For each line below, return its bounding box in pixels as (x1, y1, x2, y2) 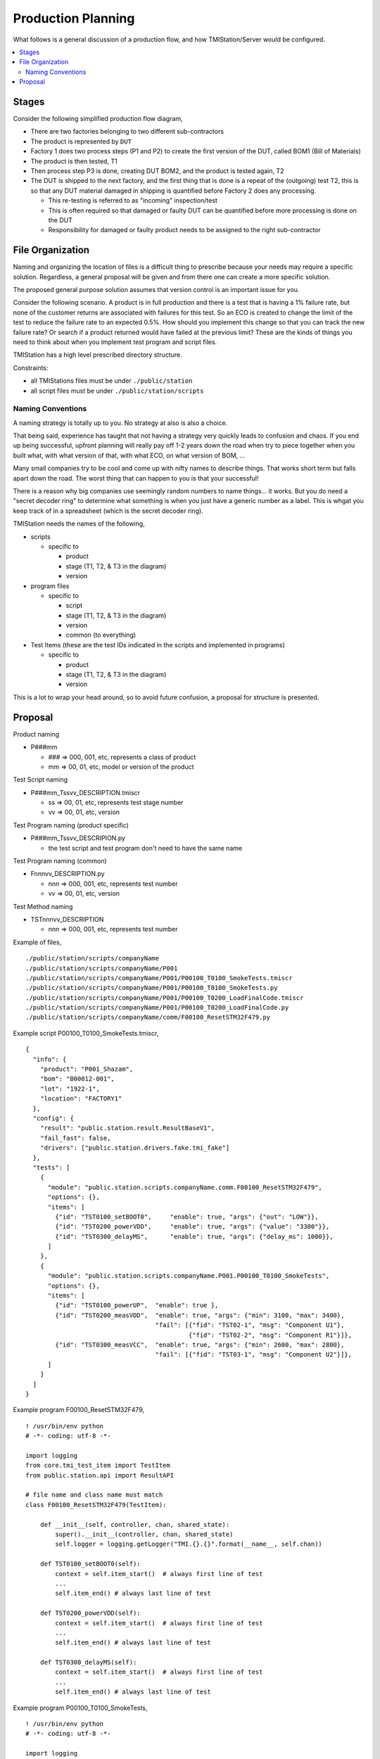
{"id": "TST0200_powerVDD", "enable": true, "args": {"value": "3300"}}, (55, 1223, 330, 1231)
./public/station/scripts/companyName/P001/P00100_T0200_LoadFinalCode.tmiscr (25, 993, 304, 1002)
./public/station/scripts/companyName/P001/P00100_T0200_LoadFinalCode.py (25, 1003, 289, 1012)
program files (30, 581, 70, 590)
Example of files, (13, 938, 62, 946)
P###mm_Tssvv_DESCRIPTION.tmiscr (30, 788, 141, 796)
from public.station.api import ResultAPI (25, 1471, 175, 1479)
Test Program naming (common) (13, 857, 107, 865)
